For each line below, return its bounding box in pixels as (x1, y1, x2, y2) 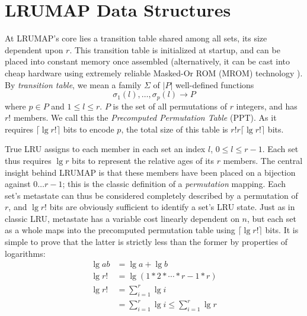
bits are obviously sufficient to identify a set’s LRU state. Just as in (49, 201, 295, 213)
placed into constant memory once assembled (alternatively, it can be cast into (5, 55, 290, 67)
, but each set (247, 212, 296, 224)
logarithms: (5, 247, 46, 259)
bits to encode (63, 122, 114, 135)
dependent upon (5, 43, 63, 56)
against (5, 178, 31, 190)
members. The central (223, 154, 303, 166)
